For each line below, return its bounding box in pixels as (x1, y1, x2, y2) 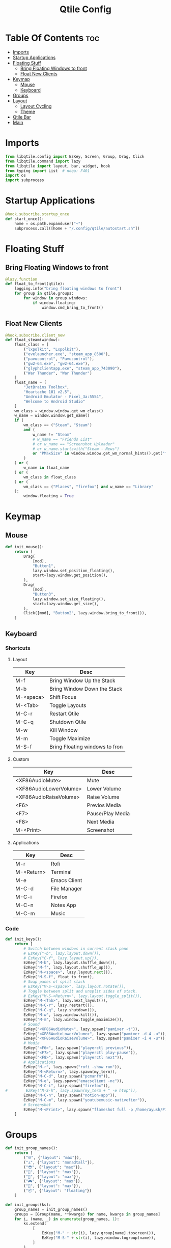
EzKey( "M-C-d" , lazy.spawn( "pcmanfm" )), (23, 1074, 110, 1079)
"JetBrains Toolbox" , (23, 385, 70, 390)
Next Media (87, 818, 115, 825)
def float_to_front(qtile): (5, 281, 65, 287)
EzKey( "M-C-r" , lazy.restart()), (23, 1003, 95, 1008)
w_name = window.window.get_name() (14, 413, 90, 418)
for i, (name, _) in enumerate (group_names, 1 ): (14, 1216, 120, 1222)
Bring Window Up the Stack (49, 677, 116, 684)
